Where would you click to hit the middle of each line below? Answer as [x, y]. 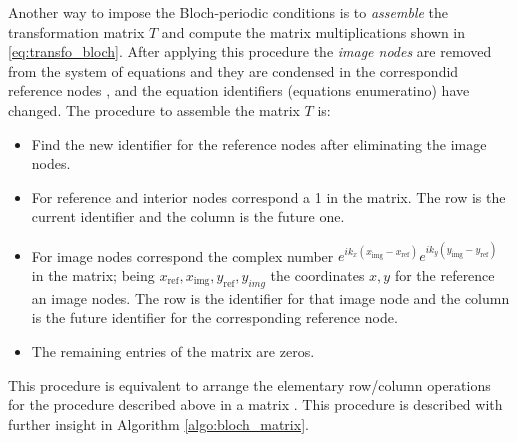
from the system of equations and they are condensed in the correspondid [233, 70]
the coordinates [317, 275]
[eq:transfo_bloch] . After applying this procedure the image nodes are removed [250, 51]
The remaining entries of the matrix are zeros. [173, 351]
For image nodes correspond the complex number [182, 255]
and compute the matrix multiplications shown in [313, 31]
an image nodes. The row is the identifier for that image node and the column [270, 297]
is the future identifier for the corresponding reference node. [214, 317]
